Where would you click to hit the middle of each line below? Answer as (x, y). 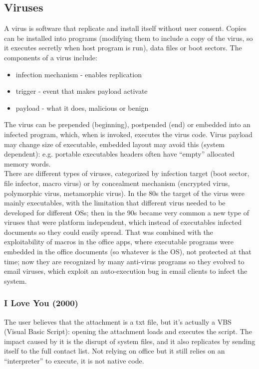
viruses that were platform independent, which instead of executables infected (123, 222)
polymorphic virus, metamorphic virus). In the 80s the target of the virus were (125, 193)
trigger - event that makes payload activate (82, 91)
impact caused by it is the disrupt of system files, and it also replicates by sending (130, 341)
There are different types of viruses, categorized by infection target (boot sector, (127, 173)
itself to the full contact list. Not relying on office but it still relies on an (115, 351)
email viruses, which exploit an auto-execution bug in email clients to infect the (126, 271)
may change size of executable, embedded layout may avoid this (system (115, 144)
